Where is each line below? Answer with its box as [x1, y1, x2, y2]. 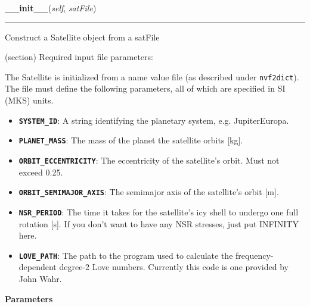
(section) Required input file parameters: [5, 51, 153, 63]
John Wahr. [18, 272, 62, 284]
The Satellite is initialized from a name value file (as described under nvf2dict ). [5, 70, 299, 83]
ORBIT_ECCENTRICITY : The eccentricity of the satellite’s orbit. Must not [18, 153, 280, 166]
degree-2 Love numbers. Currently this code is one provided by [59, 261, 289, 273]
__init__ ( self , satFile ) [5, 2, 97, 14]
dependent [18, 261, 57, 273]
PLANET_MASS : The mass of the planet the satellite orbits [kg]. [18, 134, 243, 146]
